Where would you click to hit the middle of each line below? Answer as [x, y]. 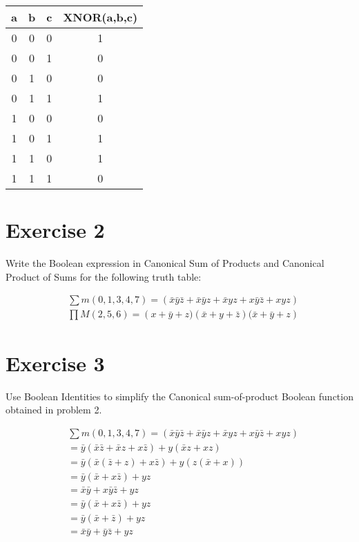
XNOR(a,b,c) [100, 17]
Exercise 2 [55, 230]
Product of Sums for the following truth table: [104, 276]
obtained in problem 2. [54, 410]
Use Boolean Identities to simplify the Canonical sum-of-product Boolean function [179, 396]
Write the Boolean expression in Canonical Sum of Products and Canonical [165, 263]
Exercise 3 [55, 363]
